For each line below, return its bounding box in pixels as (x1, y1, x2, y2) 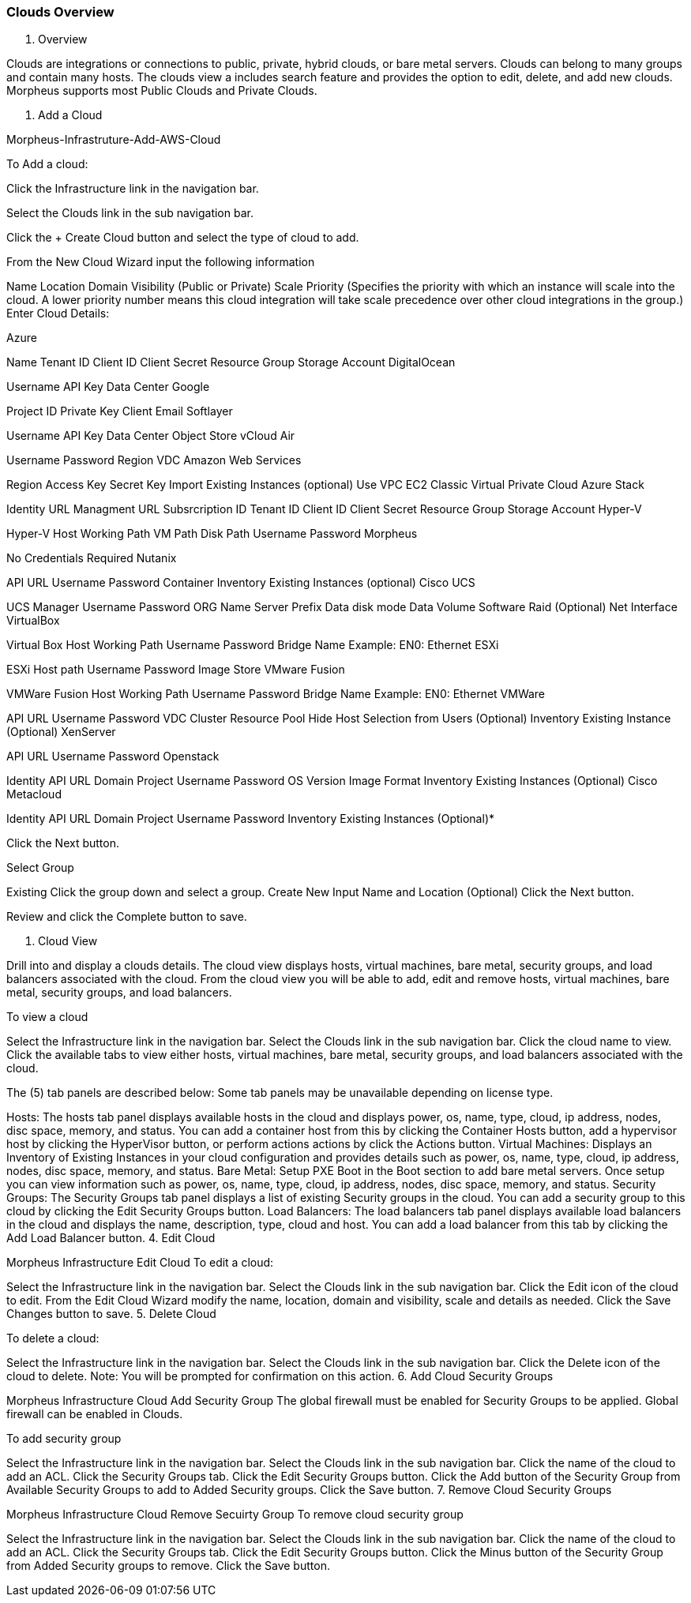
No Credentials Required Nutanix (6, 551, 177, 565)
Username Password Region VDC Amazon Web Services (6, 453, 302, 467)
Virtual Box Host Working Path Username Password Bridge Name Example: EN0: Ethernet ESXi (6, 638, 499, 652)
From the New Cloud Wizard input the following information (6, 255, 315, 269)
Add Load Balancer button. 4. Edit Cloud (6, 1231, 216, 1245)
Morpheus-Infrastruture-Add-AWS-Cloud (6, 133, 221, 147)
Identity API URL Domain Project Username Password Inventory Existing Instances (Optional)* (6, 812, 494, 826)
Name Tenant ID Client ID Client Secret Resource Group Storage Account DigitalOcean (6, 355, 456, 370)
